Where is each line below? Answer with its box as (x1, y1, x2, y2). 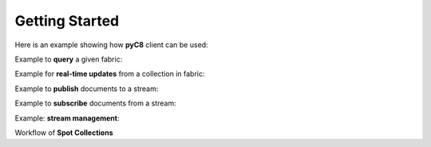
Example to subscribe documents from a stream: (14, 98, 176, 108)
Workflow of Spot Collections (14, 128, 113, 137)
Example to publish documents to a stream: (14, 84, 159, 93)
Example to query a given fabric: (14, 54, 123, 64)
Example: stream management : (14, 113, 120, 123)
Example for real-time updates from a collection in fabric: (14, 69, 205, 79)
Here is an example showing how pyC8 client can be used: (14, 40, 208, 50)
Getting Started (14, 12, 120, 30)
